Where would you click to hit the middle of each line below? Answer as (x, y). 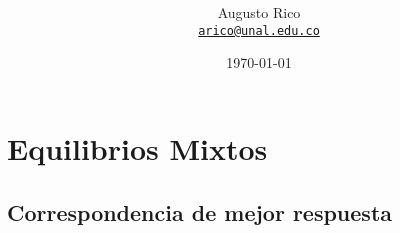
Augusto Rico (259, 12)
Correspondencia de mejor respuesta (200, 211)
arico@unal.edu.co (259, 30)
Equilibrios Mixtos (137, 148)
